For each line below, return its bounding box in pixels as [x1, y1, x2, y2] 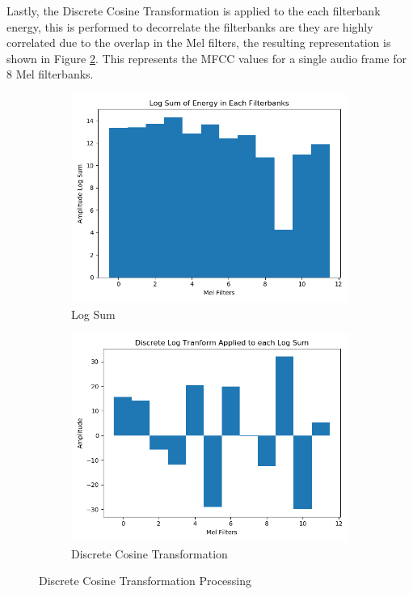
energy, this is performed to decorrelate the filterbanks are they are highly [6, 18, 373, 35]
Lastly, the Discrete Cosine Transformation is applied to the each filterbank [6, 2, 381, 19]
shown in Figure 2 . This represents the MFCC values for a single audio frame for [6, 49, 407, 66]
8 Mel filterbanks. [6, 66, 94, 83]
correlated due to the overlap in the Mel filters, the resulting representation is [6, 34, 391, 51]
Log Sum [71, 305, 116, 322]
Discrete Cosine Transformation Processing [39, 572, 252, 589]
